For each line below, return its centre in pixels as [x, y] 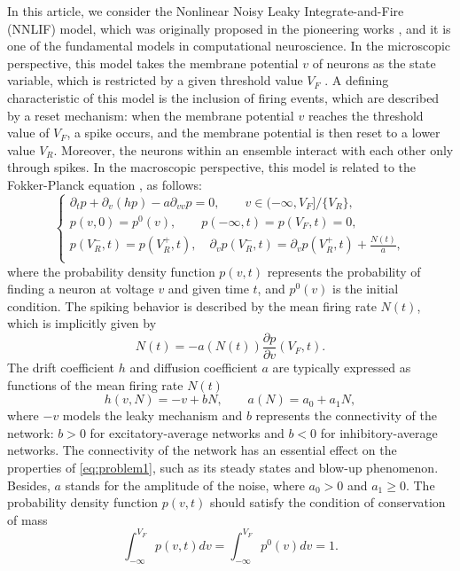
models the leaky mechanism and [152, 415]
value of [28, 133]
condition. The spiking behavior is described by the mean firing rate [192, 305]
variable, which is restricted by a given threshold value [155, 80]
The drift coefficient [61, 367]
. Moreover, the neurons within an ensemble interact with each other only [253, 149]
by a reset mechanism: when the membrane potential [151, 115]
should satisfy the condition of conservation [328, 502]
